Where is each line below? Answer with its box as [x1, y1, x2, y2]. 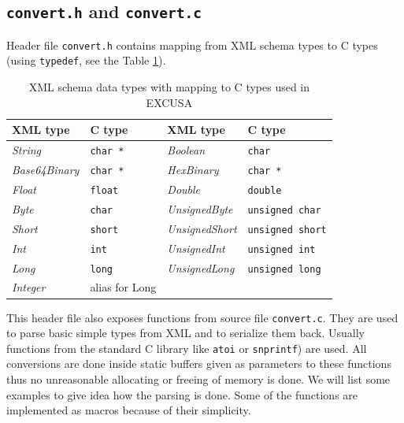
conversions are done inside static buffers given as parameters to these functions [6, 355, 391, 372]
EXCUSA [146, 94, 193, 110]
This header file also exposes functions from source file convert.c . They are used [6, 309, 398, 325]
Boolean [167, 142, 206, 158]
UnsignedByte [167, 200, 233, 217]
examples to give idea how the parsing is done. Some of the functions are [6, 386, 358, 403]
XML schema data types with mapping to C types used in [28, 79, 310, 95]
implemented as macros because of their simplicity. [6, 402, 251, 418]
